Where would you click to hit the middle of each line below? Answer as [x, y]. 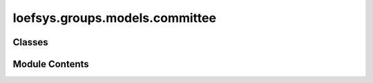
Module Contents [51, 64]
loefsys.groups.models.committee [115, 18]
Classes [30, 42]
